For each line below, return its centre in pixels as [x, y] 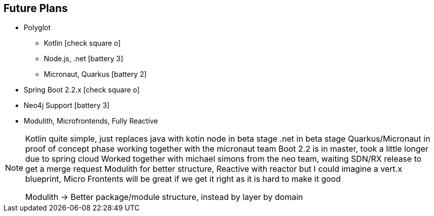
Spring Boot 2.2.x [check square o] [82, 90]
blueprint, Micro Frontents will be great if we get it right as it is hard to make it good [183, 179]
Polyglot [37, 28]
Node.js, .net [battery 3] [84, 59]
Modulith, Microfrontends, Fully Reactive [91, 121]
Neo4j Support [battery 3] [67, 105]
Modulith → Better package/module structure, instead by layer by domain [164, 197]
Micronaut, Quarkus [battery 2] [95, 74]
